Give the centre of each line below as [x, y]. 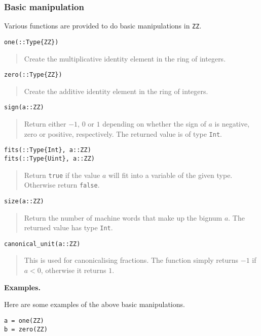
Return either [45, 124]
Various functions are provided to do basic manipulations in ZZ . [103, 26]
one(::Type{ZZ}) [31, 42]
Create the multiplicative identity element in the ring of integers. [125, 58]
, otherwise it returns [73, 270]
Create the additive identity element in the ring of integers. [116, 91]
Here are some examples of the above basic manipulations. [95, 304]
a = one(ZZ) [24, 320]
